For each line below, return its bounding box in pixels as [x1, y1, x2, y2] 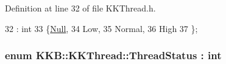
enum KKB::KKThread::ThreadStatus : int [5, 48, 222, 63]
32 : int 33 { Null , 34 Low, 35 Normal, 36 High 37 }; [5, 22, 198, 34]
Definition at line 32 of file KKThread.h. [5, 2, 156, 14]
